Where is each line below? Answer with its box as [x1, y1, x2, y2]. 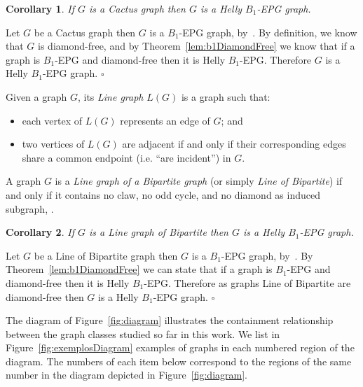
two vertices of [22, 136, 85, 151]
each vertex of [22, 113, 82, 127]
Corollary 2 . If [6, 225, 74, 239]
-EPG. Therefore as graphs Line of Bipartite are [144, 275, 351, 290]
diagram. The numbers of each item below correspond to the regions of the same [6, 353, 352, 368]
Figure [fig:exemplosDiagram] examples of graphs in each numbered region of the [6, 340, 355, 355]
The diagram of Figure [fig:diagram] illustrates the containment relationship [6, 313, 334, 328]
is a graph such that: [181, 89, 270, 104]
